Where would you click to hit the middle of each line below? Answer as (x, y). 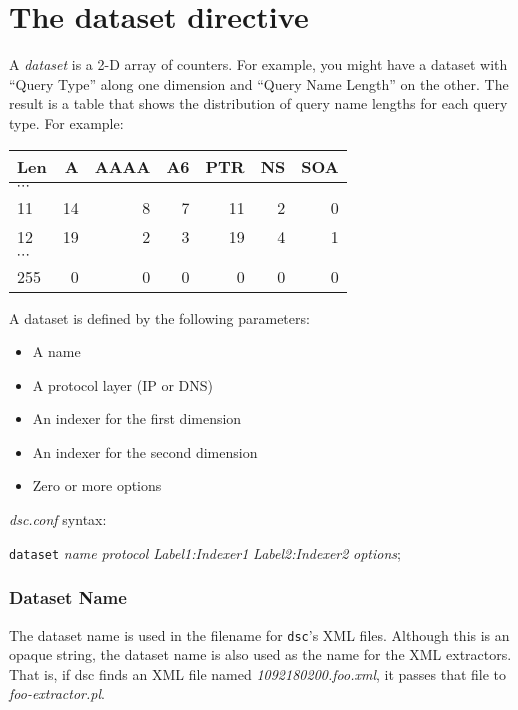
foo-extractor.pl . (57, 693)
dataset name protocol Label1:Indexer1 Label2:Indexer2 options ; (205, 552)
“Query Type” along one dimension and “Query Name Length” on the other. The (259, 83)
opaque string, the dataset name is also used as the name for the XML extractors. (260, 654)
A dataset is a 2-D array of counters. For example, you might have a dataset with (258, 64)
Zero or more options (97, 485)
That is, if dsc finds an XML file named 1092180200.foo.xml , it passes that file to (258, 673)
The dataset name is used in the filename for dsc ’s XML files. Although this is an (259, 634)
